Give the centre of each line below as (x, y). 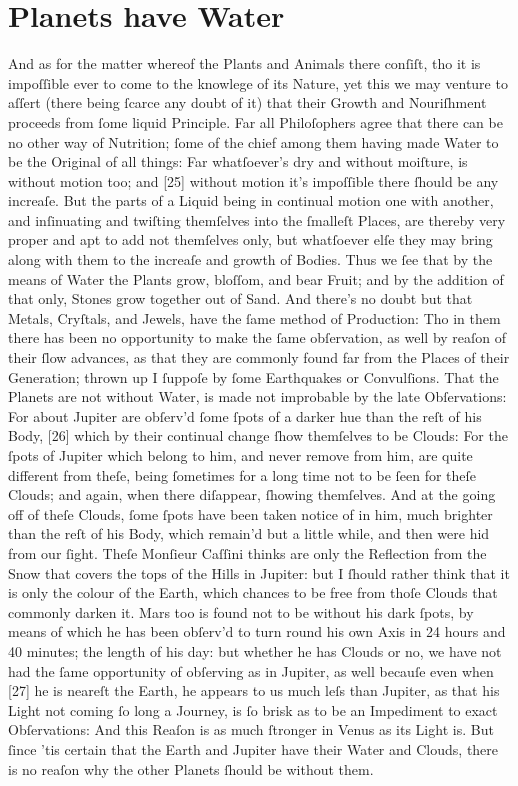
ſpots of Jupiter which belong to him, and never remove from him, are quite (240, 455)
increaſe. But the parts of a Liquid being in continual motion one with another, (251, 200)
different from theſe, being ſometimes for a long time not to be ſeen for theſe (242, 474)
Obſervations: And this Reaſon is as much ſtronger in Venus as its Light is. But (251, 729)
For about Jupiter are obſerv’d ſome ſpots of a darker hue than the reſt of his (245, 415)
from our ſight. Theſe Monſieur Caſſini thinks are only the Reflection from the (247, 552)
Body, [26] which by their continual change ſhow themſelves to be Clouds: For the (258, 435)
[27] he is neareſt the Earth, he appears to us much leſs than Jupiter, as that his (254, 690)
